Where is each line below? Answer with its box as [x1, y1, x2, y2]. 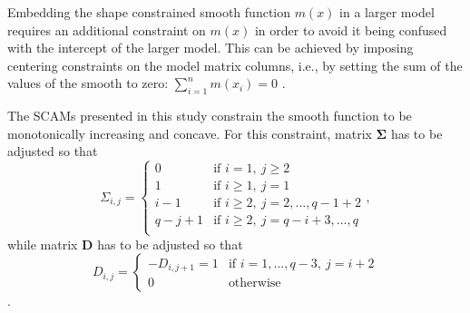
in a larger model [339, 3, 435, 21]
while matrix [7, 234, 78, 253]
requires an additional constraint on [7, 20, 206, 39]
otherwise [228, 277, 281, 290]
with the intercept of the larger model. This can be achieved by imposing [7, 38, 414, 57]
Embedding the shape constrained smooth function [7, 3, 291, 21]
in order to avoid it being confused [254, 20, 447, 39]
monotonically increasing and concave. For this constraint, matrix [7, 123, 372, 142]
